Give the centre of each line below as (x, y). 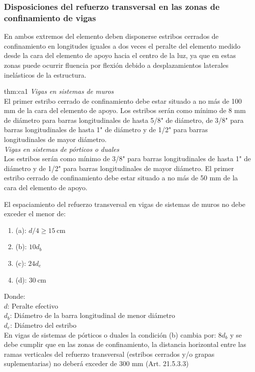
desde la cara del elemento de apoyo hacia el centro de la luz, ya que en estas (120, 55)
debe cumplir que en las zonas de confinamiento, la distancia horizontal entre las (125, 344)
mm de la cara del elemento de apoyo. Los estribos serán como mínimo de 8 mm (125, 110)
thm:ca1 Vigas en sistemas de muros (59, 91)
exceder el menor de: (35, 214)
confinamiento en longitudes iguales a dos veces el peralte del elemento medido (122, 45)
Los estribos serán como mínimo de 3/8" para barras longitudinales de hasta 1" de (127, 158)
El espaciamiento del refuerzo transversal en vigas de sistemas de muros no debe (125, 204)
